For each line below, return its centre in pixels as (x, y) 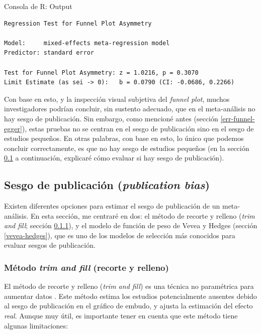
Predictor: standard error (49, 53)
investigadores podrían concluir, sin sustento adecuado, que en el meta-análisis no (130, 109)
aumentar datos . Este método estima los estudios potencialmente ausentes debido (130, 296)
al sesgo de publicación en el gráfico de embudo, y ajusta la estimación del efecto (128, 306)
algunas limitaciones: (36, 325)
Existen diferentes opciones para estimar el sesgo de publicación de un (112, 206)
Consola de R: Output (38, 6)
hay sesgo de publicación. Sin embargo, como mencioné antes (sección (111, 118)
